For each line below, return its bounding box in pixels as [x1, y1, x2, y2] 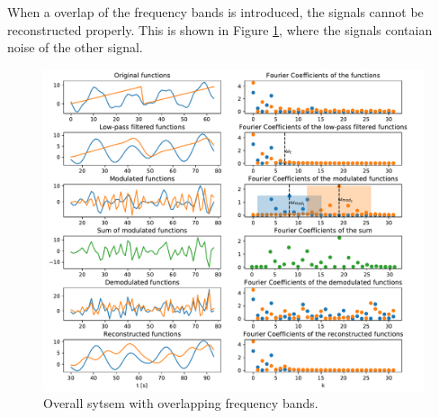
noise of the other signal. [7, 38, 143, 57]
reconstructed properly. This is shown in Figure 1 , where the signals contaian [7, 20, 433, 39]
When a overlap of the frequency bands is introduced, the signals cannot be [7, 3, 424, 21]
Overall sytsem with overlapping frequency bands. [43, 394, 318, 413]
